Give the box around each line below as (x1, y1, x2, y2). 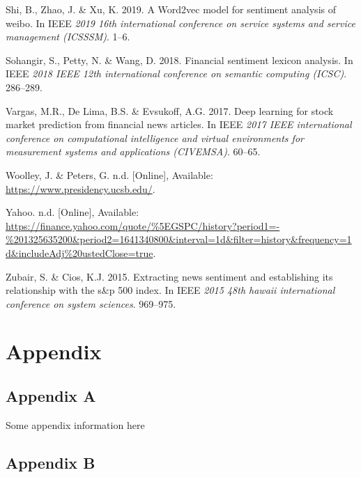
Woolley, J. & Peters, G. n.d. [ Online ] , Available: (6, 167, 213, 182)
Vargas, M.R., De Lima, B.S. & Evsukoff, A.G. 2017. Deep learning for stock (6, 103, 334, 118)
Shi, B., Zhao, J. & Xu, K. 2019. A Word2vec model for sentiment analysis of (6, 2, 336, 16)
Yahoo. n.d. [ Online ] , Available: (6, 205, 139, 219)
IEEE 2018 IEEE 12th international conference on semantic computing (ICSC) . (6, 66, 347, 81)
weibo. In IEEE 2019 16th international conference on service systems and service (6, 15, 355, 30)
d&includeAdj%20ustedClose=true (6, 245, 153, 260)
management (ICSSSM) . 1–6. (6, 29, 130, 44)
